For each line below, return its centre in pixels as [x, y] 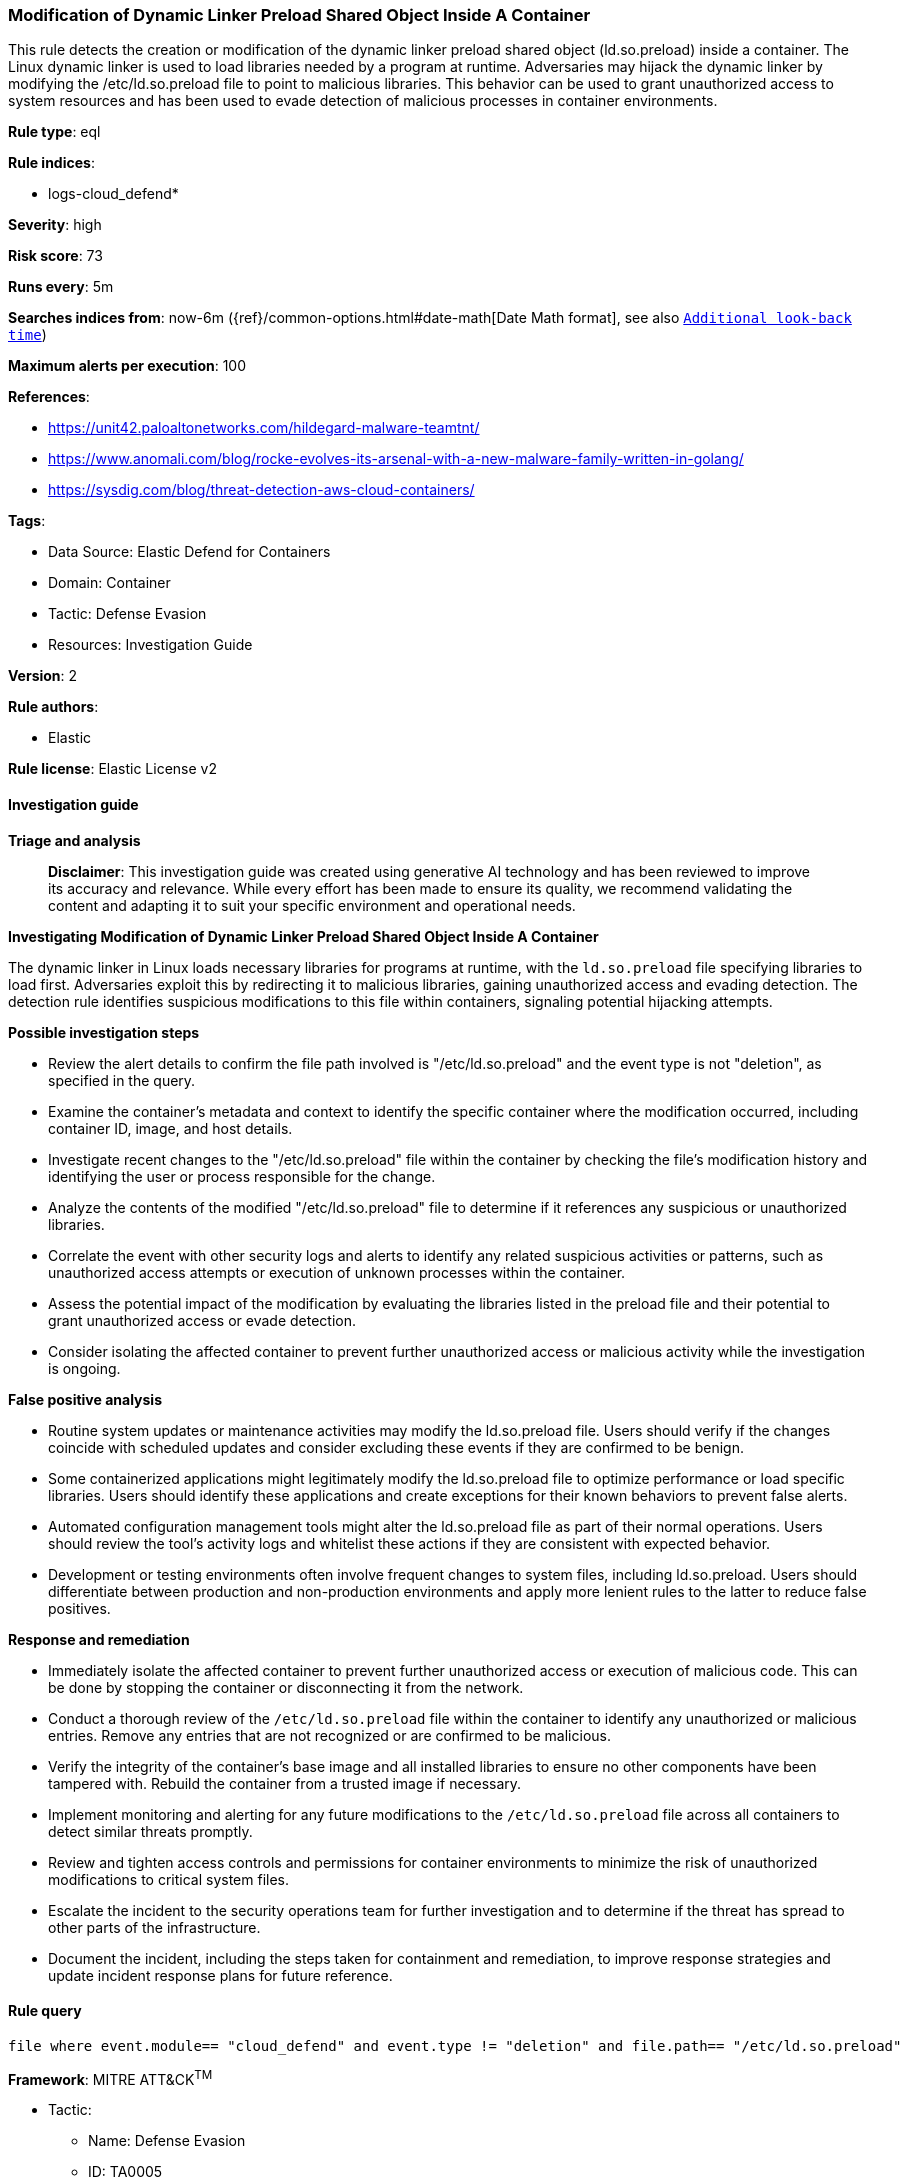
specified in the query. [122, 1080]
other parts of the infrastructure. [154, 1927]
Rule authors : [53, 707]
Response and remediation [99, 1639]
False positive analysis [85, 1399]
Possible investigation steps [104, 1032]
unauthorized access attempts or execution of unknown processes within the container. [337, 1272]
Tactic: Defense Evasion [127, 614]
